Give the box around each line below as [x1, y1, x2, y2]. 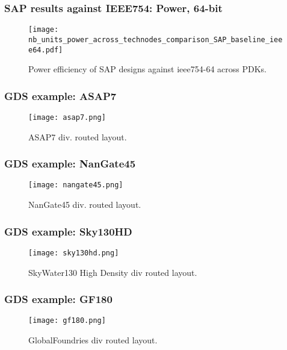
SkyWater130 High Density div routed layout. [28, 266, 197, 278]
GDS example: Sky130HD [4, 223, 132, 239]
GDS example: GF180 [4, 292, 113, 307]
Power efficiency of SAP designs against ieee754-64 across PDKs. [28, 63, 267, 75]
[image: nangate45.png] [28, 181, 123, 190]
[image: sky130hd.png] [28, 248, 119, 257]
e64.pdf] [28, 45, 63, 54]
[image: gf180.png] [28, 316, 106, 325]
